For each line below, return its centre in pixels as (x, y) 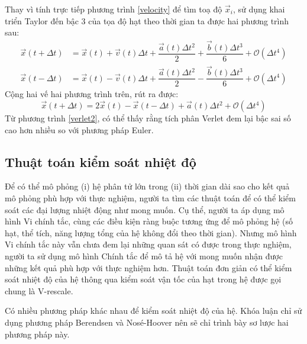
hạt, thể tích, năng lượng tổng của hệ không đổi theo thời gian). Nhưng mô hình (151, 232)
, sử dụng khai (259, 9)
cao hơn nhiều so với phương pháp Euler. (79, 129)
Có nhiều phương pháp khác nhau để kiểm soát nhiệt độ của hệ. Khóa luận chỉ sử (153, 311)
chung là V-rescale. (39, 290)
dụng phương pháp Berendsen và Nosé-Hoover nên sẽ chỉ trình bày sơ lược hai (147, 322)
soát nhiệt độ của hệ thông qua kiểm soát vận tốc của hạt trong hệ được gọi (143, 279)
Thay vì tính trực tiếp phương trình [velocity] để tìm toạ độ (114, 9)
